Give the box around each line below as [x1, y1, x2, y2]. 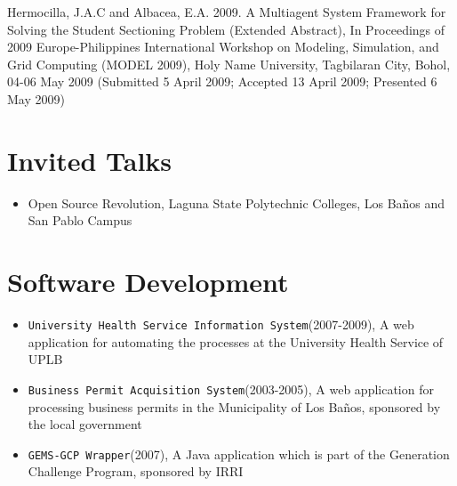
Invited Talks [7, 142, 172, 178]
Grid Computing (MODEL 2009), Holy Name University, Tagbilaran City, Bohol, [7, 54, 451, 73]
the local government [28, 415, 142, 433]
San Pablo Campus [28, 211, 132, 230]
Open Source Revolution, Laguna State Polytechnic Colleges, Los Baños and [28, 193, 445, 212]
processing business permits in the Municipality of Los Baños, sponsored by [28, 397, 441, 416]
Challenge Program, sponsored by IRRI [28, 462, 244, 481]
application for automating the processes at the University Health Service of [28, 332, 444, 351]
